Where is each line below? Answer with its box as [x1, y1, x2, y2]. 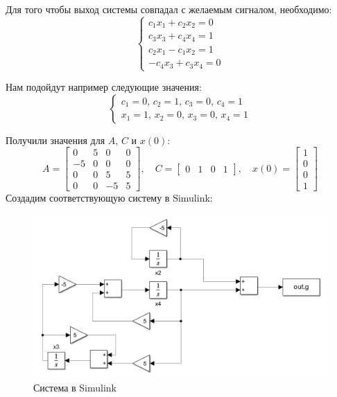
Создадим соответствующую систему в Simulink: [6, 191, 213, 205]
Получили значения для [6, 132, 105, 147]
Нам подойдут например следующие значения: [6, 80, 202, 94]
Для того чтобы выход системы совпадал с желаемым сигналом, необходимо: [6, 2, 332, 16]
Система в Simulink [33, 380, 116, 394]
